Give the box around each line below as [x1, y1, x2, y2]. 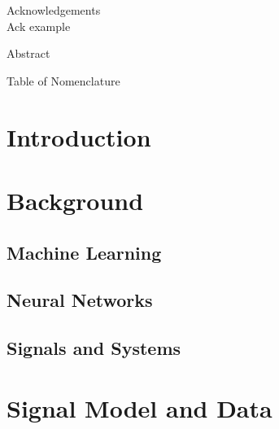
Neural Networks [7, 287, 153, 313]
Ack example [7, 17, 71, 34]
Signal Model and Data [7, 391, 272, 424]
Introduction [7, 120, 151, 153]
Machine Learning [7, 239, 162, 265]
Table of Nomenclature [7, 72, 120, 89]
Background [7, 183, 144, 217]
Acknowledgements [7, 2, 101, 18]
